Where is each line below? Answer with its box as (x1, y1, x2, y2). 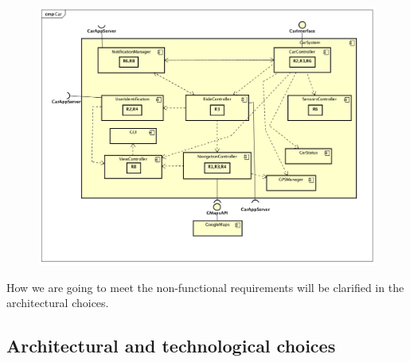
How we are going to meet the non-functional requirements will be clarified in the (6, 278, 404, 295)
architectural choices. (6, 294, 109, 311)
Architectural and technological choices (6, 333, 336, 358)
